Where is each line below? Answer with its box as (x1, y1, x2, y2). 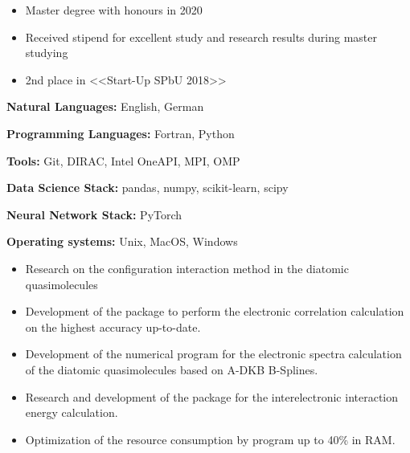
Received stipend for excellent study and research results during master (25, 28, 378, 45)
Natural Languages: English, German (6, 98, 204, 115)
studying (25, 44, 68, 61)
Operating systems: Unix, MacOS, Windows (6, 233, 238, 250)
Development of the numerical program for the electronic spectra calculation (25, 345, 402, 362)
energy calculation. (25, 404, 118, 421)
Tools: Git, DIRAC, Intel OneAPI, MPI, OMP (6, 152, 240, 169)
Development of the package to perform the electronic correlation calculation (25, 303, 404, 320)
